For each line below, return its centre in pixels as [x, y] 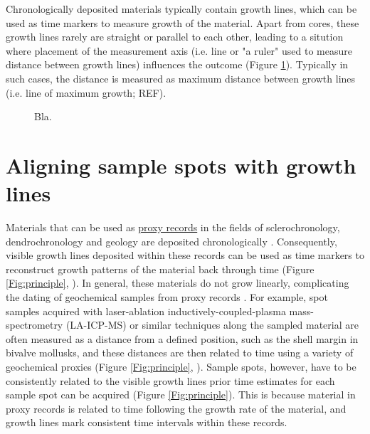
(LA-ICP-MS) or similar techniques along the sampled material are [212, 325]
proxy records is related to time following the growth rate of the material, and [176, 408]
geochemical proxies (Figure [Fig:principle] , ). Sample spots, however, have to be [181, 366]
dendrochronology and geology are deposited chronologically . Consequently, [171, 241]
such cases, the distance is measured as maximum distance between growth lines [181, 78]
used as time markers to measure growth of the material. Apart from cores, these [183, 22]
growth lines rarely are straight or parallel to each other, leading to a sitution [175, 37]
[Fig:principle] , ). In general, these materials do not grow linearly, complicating [178, 283]
